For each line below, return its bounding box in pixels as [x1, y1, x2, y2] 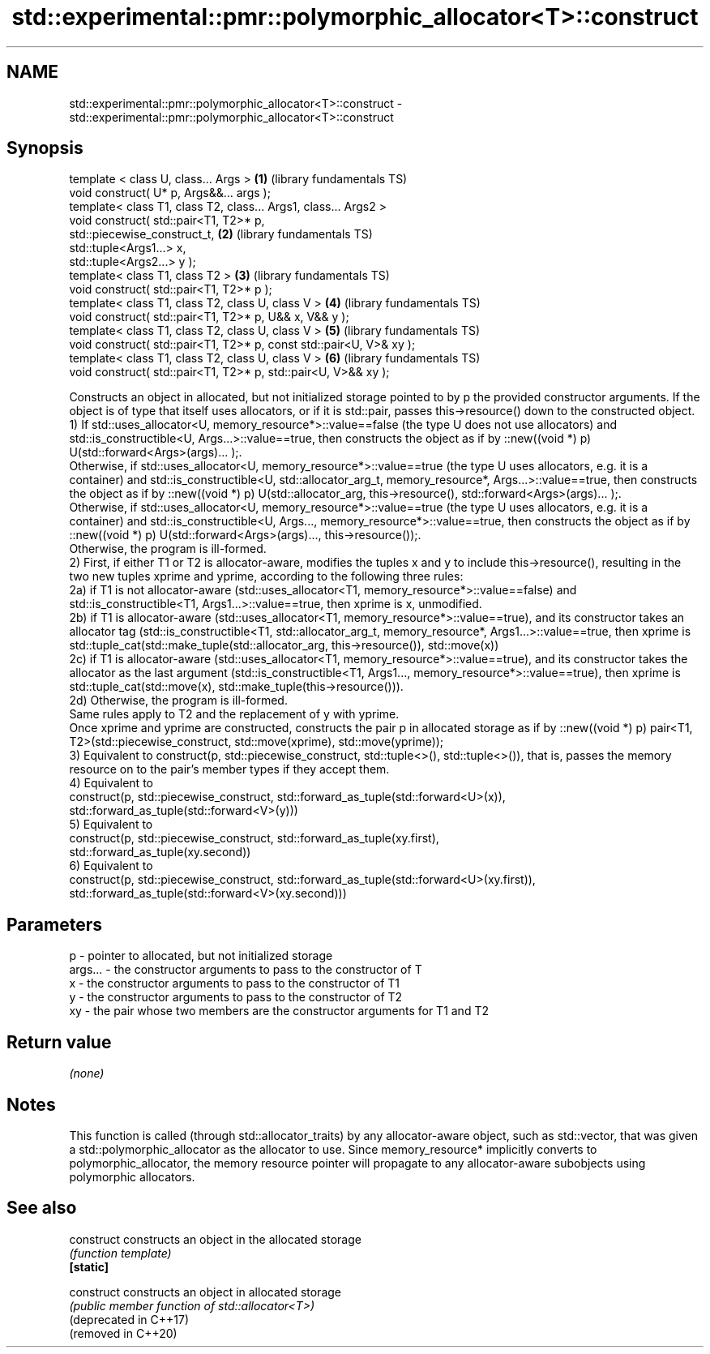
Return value [6, 1031, 112, 1052]
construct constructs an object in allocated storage [69, 1284, 342, 1299]
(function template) [69, 1245, 172, 1260]
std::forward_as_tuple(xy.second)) [69, 845, 251, 859]
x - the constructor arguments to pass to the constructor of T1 [69, 976, 400, 991]
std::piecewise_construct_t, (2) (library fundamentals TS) [69, 227, 373, 242]
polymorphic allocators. [69, 1169, 195, 1184]
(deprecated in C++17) [69, 1312, 190, 1326]
